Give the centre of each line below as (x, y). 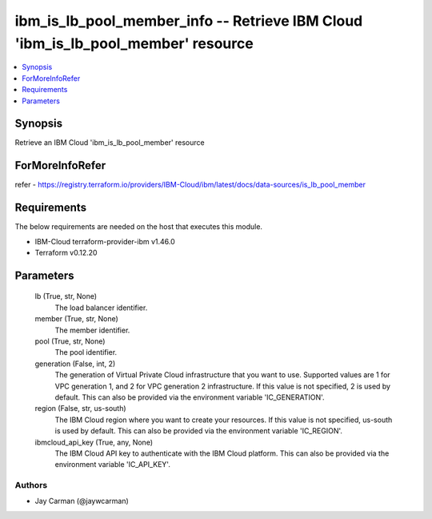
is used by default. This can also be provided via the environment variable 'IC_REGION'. (199, 431)
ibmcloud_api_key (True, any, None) (94, 442)
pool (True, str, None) (70, 341)
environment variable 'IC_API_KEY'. (113, 465)
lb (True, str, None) (66, 296)
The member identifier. (92, 330)
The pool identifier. (86, 352)
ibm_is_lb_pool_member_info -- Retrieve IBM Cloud (189, 21)
